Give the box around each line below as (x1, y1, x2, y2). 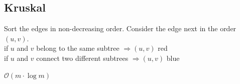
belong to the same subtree (36, 43, 119, 53)
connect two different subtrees (36, 52, 129, 63)
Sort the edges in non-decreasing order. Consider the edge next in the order (4, 23, 236, 34)
